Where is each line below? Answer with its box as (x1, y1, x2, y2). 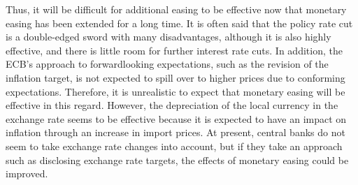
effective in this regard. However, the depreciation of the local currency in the (6, 98, 338, 112)
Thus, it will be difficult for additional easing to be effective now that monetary (6, 2, 347, 16)
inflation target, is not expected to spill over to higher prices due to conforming (6, 70, 345, 84)
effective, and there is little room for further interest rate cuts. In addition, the (6, 43, 343, 57)
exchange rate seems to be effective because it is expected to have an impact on (6, 111, 347, 126)
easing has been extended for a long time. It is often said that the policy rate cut (6, 15, 353, 30)
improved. (6, 166, 48, 181)
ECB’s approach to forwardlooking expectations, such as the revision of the (6, 57, 329, 71)
